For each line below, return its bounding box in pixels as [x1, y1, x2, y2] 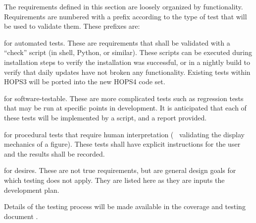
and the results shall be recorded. [4, 148, 105, 159]
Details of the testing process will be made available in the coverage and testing [4, 201, 246, 212]
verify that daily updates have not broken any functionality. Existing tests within [4, 66, 251, 77]
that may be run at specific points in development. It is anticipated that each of [4, 103, 247, 113]
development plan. [4, 184, 59, 195]
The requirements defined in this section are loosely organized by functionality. [4, 1, 243, 11]
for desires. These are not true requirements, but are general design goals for [4, 165, 236, 175]
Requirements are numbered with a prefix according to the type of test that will [4, 11, 247, 21]
